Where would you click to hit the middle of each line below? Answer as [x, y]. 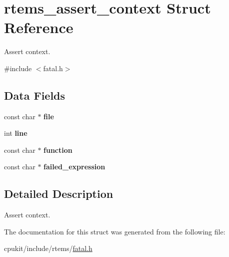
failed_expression [74, 167]
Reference [39, 27]
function [58, 150]
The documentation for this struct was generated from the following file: [115, 231]
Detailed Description [59, 194]
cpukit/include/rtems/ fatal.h [48, 248]
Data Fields [35, 95]
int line [16, 133]
